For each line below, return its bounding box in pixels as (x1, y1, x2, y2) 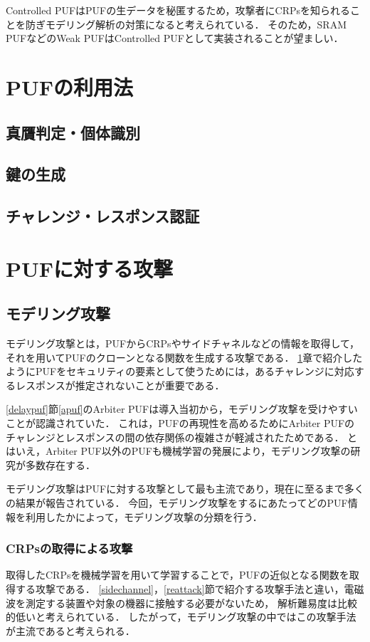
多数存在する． (25, 457, 95, 472)
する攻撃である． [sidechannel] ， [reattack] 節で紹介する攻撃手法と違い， (15, 582, 344, 596)
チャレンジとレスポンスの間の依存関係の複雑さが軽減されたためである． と (6, 429, 358, 444)
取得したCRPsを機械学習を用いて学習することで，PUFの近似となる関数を (6, 567, 349, 582)
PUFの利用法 (6, 72, 134, 101)
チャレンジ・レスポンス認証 (6, 205, 200, 227)
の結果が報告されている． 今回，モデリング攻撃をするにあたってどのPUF (6, 495, 348, 510)
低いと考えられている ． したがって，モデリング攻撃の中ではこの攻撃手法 (15, 609, 356, 624)
